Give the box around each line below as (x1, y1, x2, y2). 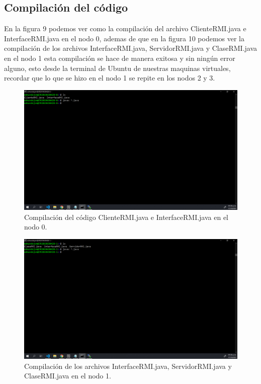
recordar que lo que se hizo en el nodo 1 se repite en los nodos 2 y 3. (4, 72, 215, 83)
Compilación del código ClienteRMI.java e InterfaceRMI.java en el (24, 211, 229, 222)
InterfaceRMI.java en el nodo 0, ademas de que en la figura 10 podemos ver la (4, 33, 244, 43)
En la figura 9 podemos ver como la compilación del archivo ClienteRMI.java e (4, 23, 246, 34)
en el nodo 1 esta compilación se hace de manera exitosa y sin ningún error (4, 52, 235, 63)
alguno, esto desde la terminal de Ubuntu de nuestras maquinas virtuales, (4, 62, 231, 73)
